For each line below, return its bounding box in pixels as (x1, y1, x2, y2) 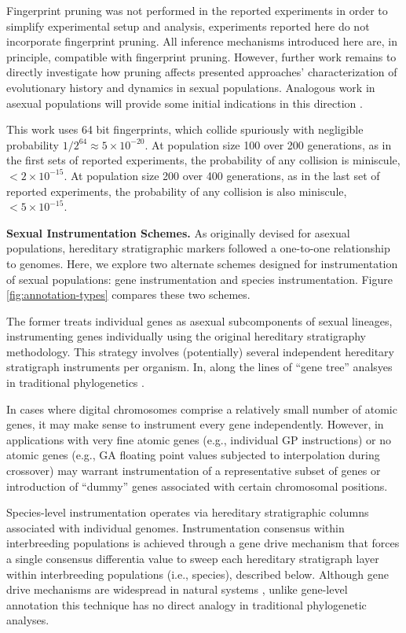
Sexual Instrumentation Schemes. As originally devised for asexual (6, 224, 350, 241)
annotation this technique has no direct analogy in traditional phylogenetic (6, 596, 367, 613)
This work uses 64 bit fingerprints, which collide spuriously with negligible (6, 121, 364, 138)
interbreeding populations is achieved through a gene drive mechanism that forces (6, 535, 400, 551)
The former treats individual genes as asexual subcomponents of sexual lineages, (6, 312, 393, 329)
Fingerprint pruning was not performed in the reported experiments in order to (6, 2, 388, 18)
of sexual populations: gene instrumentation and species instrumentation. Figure (6, 270, 393, 287)
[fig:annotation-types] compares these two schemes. (6, 286, 251, 303)
